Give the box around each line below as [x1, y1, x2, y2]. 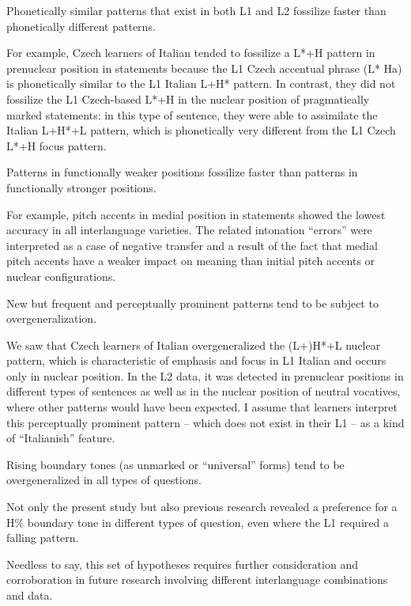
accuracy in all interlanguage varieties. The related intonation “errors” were [6, 222, 372, 238]
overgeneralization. [6, 310, 97, 327]
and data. [6, 587, 53, 603]
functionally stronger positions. [6, 179, 156, 195]
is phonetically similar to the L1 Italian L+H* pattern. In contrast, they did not [6, 75, 396, 92]
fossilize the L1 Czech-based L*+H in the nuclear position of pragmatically [6, 90, 370, 107]
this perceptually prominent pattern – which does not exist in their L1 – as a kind [6, 414, 405, 430]
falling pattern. [6, 529, 79, 546]
